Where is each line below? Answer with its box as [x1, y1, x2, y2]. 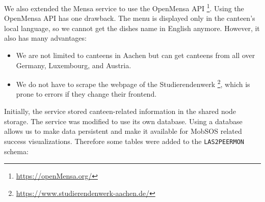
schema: [4, 146, 29, 156]
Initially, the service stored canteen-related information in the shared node [4, 106, 236, 117]
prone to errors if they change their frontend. [16, 89, 157, 99]
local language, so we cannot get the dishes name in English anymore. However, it [4, 22, 260, 33]
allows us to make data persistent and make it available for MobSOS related [4, 126, 242, 136]
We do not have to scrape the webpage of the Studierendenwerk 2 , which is [16, 77, 250, 89]
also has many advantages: [4, 33, 87, 43]
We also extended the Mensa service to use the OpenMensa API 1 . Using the [4, 2, 244, 13]
